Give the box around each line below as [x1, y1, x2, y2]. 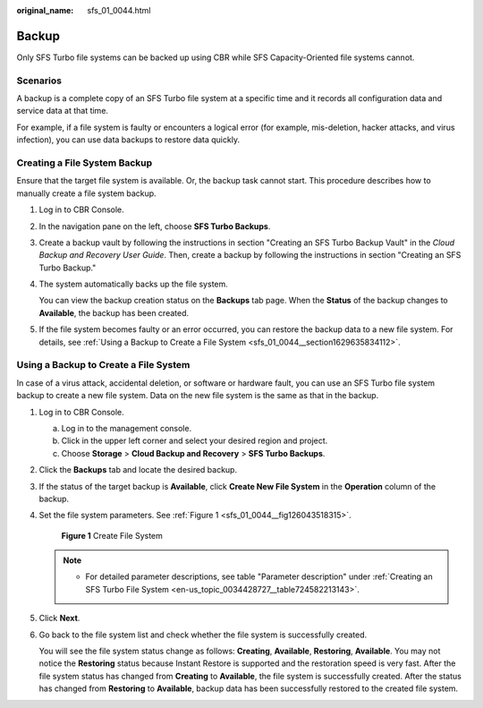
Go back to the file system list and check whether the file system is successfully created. [38, 629, 368, 640]
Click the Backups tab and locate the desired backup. [38, 465, 237, 475]
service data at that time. [16, 106, 109, 116]
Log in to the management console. [61, 422, 192, 433]
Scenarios [16, 74, 63, 87]
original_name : [16, 5, 74, 15]
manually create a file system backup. [16, 188, 157, 199]
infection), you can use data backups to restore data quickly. [16, 134, 241, 145]
